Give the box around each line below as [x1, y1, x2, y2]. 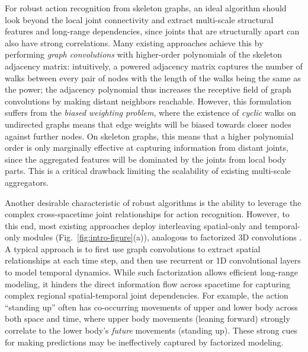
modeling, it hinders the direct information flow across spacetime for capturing [5, 277, 291, 290]
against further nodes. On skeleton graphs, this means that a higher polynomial [5, 129, 294, 142]
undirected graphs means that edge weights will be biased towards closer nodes [5, 118, 291, 130]
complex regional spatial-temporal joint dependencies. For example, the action [5, 289, 288, 302]
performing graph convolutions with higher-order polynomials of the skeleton [5, 48, 282, 61]
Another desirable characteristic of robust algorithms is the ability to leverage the [5, 196, 301, 208]
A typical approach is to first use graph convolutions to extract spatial [5, 242, 261, 255]
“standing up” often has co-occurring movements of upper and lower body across [5, 300, 298, 313]
